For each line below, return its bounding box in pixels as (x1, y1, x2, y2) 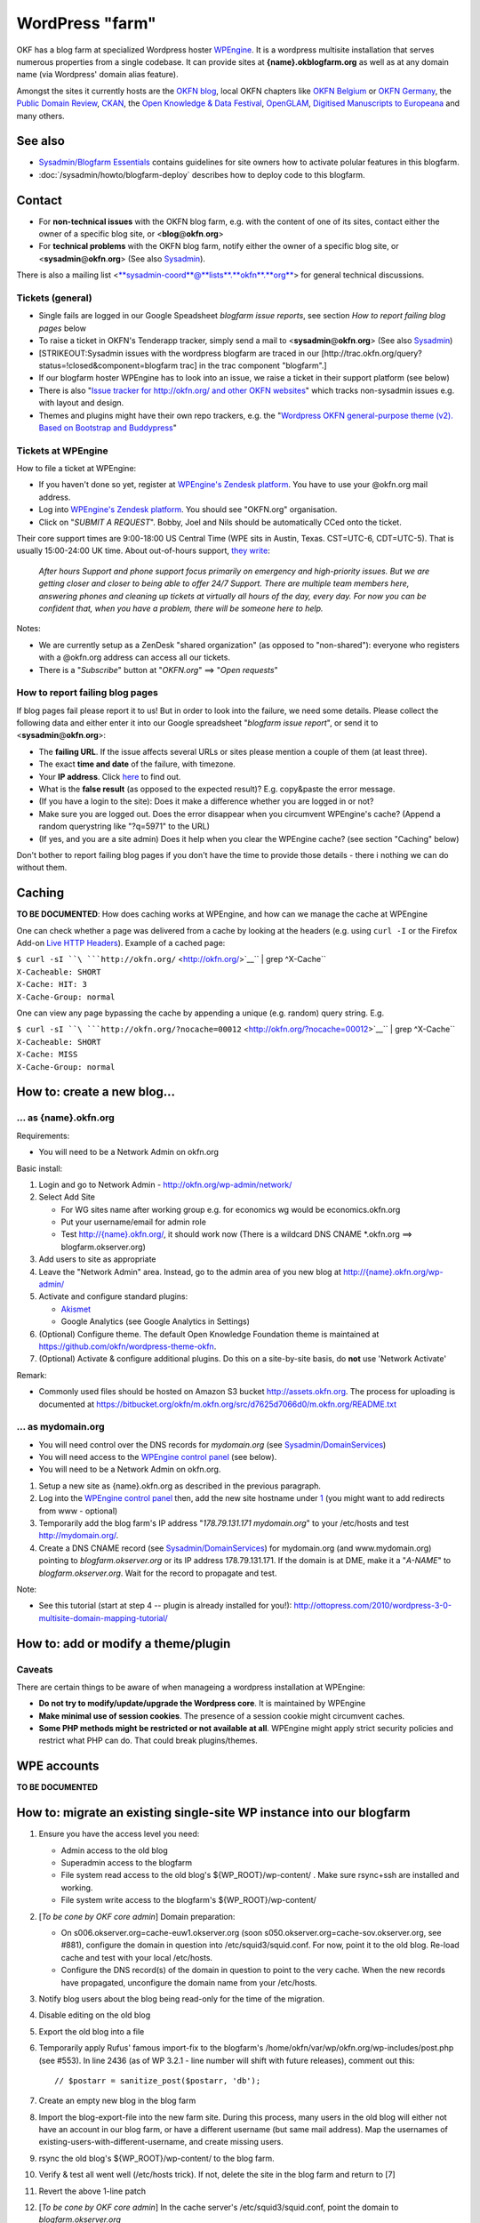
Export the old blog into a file (38, 2026, 145, 2036)
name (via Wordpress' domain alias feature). (16, 69, 179, 80)
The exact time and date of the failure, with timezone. (38, 758, 236, 769)
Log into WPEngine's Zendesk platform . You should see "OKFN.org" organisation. (38, 504, 338, 515)
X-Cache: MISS (16, 1049, 78, 1060)
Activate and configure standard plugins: (38, 1291, 188, 1302)
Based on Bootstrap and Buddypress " (38, 422, 177, 433)
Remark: (16, 1369, 48, 1380)
